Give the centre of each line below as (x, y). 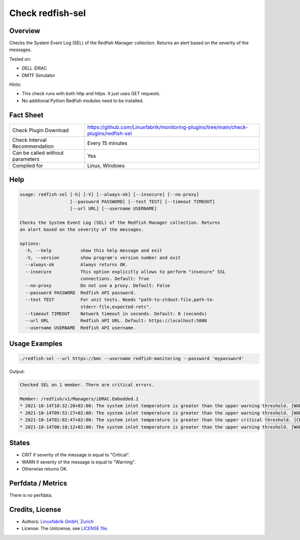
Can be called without (38, 153)
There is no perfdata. (31, 495)
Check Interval (29, 140)
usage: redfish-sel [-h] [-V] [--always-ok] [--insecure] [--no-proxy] (109, 195)
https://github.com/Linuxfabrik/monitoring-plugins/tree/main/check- (168, 127)
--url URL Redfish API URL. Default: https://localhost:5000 (116, 321)
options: (30, 244)
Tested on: (20, 59)
